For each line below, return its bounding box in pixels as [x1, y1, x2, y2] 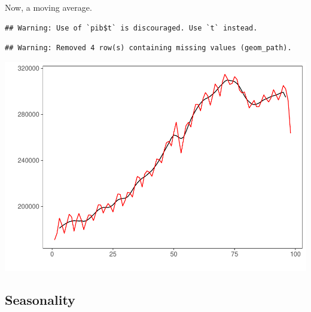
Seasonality [5, 290, 75, 308]
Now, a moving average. [5, 1, 92, 13]
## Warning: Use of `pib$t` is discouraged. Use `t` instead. [5, 23, 258, 32]
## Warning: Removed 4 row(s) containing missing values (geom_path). [5, 44, 292, 53]
